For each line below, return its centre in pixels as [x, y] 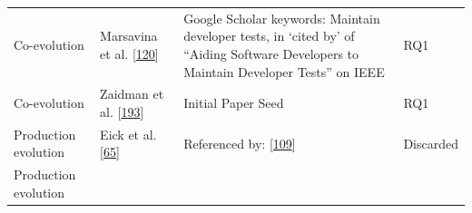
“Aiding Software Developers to [271, 53]
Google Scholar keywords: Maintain [282, 18]
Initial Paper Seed [234, 103]
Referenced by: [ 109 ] [240, 143]
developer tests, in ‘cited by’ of [269, 36]
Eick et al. [128, 134]
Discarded [431, 143]
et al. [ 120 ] [129, 53]
